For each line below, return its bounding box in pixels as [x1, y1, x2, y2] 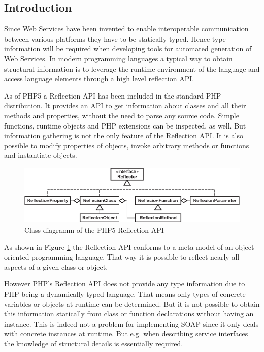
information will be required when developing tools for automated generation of [4, 43, 252, 54]
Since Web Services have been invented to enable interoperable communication [4, 23, 249, 34]
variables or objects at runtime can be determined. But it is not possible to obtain [4, 298, 260, 309]
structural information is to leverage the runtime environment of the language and [4, 63, 260, 74]
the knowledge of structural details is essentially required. [4, 338, 183, 348]
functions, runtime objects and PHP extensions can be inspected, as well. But [4, 120, 246, 131]
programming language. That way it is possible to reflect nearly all [31, 251, 240, 262]
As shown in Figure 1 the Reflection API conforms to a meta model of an [4, 241, 233, 252]
